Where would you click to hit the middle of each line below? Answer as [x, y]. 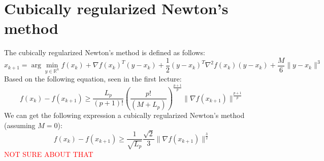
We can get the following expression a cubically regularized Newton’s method [124, 115]
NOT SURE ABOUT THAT [49, 154]
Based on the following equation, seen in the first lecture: [93, 79]
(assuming [20, 125]
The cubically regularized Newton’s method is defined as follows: [105, 52]
